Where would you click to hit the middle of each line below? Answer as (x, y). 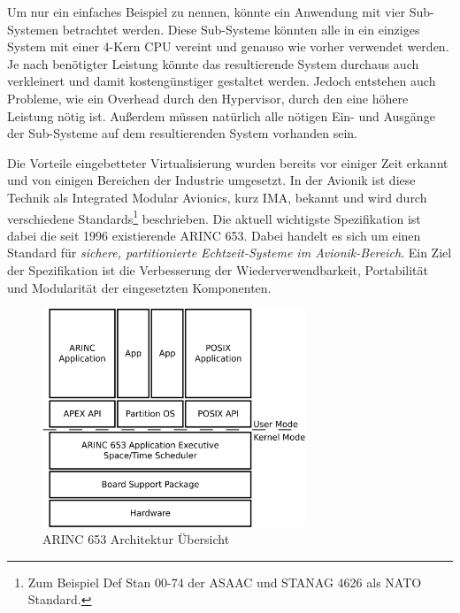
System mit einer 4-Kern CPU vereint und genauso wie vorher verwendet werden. (228, 46)
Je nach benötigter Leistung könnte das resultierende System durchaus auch (213, 63)
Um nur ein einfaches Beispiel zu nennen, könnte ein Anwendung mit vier (206, 11)
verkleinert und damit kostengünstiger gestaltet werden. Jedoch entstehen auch (222, 81)
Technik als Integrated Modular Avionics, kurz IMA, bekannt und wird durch (217, 197)
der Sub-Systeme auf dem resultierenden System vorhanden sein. (182, 133)
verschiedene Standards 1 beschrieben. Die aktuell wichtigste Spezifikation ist (214, 217)
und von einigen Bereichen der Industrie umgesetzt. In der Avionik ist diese (211, 180)
